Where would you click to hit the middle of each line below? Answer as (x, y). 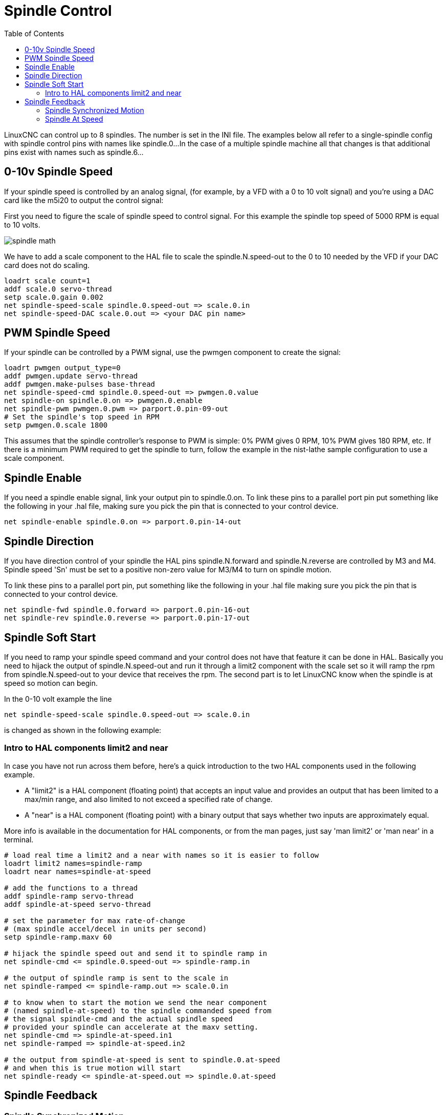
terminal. (19, 839)
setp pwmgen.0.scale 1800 (56, 425)
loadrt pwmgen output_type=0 (62, 368)
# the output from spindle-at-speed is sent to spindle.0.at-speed (142, 1060)
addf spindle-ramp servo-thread (69, 896)
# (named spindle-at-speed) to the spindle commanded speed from (138, 1010)
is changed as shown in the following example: (83, 730)
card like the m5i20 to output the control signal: (84, 200)
